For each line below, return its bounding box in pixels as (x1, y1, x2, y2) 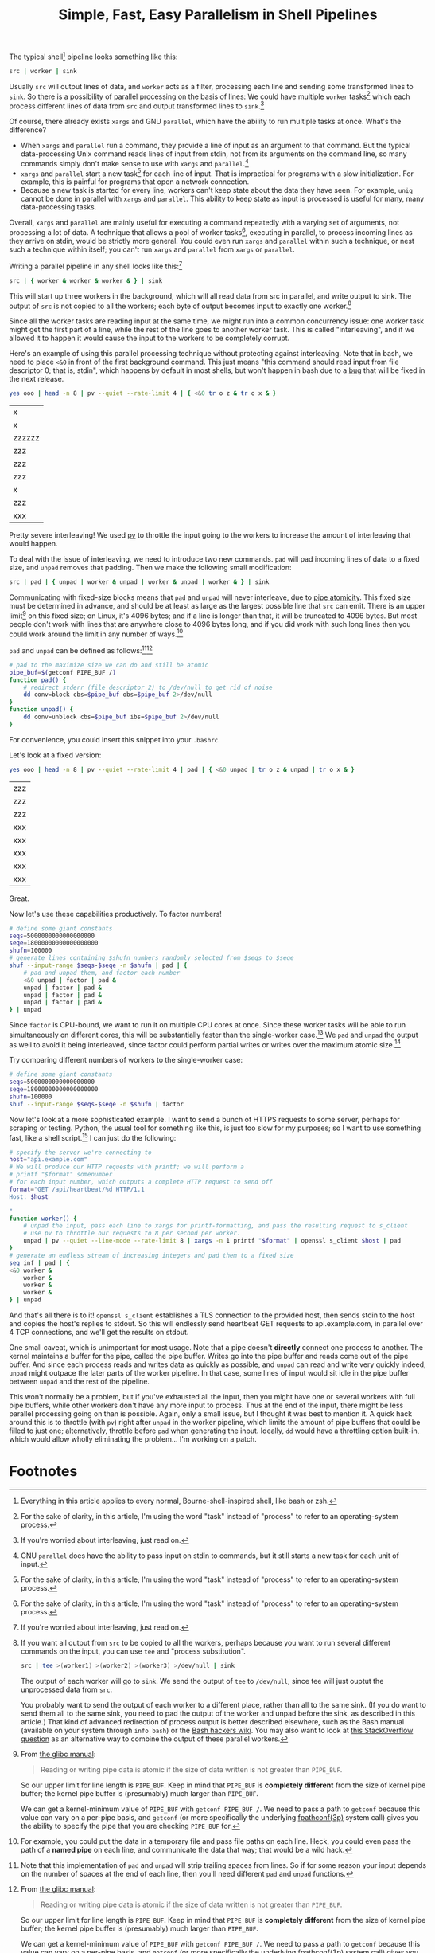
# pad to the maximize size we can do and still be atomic (9, 661, 209, 669)
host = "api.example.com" (9, 1156, 88, 1164)
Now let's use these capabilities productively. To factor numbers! (9, 909, 222, 918)
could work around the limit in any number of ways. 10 (9, 628, 184, 639)
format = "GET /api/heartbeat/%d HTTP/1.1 (9, 1185, 146, 1193)
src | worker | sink (9, 67, 78, 75)
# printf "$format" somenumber (9, 1171, 113, 1179)
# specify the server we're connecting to (9, 1149, 152, 1157)
